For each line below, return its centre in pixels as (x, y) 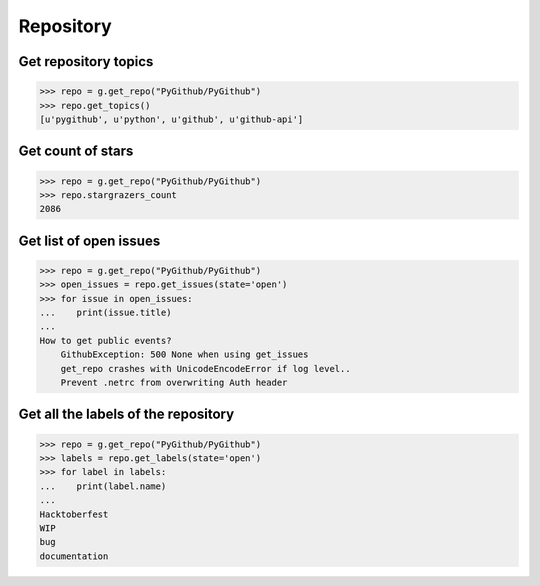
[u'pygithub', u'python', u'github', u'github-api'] (171, 119)
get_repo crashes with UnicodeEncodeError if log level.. (205, 368)
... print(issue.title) (105, 313)
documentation (74, 556)
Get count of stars (76, 151)
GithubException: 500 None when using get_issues (184, 354)
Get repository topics (86, 61)
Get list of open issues (89, 240)
